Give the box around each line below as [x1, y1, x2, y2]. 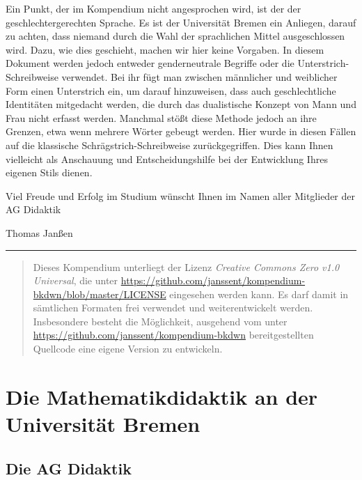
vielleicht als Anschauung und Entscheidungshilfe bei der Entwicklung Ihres [6, 151, 328, 166]
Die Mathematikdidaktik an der [6, 382, 318, 410]
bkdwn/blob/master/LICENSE [33, 286, 166, 301]
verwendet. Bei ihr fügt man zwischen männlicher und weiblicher [61, 69, 338, 84]
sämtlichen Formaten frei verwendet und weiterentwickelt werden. [33, 300, 313, 315]
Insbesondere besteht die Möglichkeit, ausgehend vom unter [33, 313, 288, 328]
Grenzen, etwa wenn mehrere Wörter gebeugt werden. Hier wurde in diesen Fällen [6, 124, 356, 139]
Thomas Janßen [6, 225, 73, 240]
